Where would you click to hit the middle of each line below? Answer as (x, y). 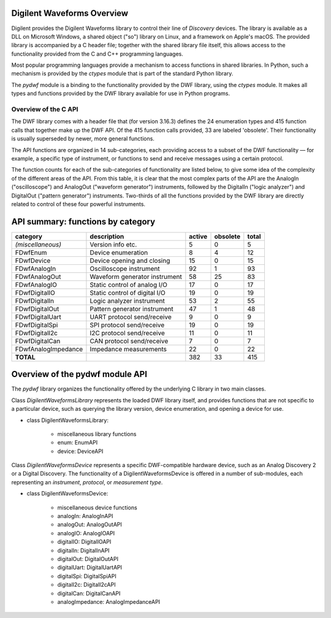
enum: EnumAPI (78, 443)
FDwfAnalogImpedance (49, 349)
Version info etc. (113, 244)
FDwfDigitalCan (38, 341)
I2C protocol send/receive (127, 333)
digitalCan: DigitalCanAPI (89, 593)
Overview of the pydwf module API (79, 374)
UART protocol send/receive (131, 317)
